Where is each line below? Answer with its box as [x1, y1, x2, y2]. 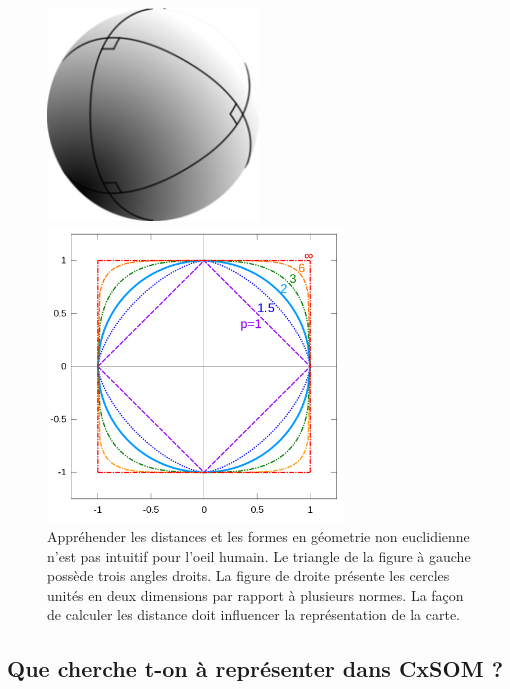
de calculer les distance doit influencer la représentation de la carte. [47, 604, 461, 625]
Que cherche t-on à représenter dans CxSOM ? [7, 653, 504, 684]
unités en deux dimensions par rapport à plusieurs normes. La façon [47, 584, 464, 605]
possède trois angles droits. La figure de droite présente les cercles [47, 565, 450, 586]
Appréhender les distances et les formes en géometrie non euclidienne [47, 525, 470, 546]
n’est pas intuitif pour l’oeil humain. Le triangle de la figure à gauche [47, 545, 471, 566]
